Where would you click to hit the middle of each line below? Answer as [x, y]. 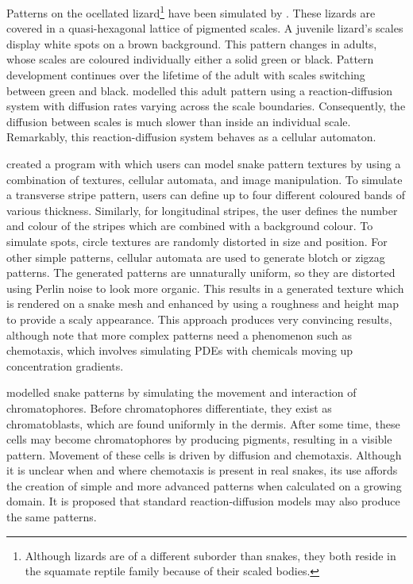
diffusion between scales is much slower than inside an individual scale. [179, 121]
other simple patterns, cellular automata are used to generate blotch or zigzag [196, 257]
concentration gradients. [65, 365]
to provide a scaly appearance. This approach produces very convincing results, [199, 319]
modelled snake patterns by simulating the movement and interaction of [181, 392]
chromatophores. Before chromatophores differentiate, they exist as [169, 407]
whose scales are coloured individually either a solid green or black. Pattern [190, 59]
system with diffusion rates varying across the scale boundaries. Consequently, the [206, 106]
